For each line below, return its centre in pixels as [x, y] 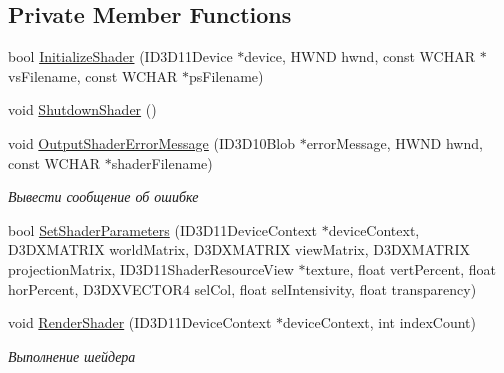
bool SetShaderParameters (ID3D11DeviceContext [162, 229]
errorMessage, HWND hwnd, [394, 142]
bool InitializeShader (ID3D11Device [120, 56]
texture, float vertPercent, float [401, 268]
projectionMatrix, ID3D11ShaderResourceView [151, 268]
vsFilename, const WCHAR [93, 75]
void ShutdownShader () [82, 109]
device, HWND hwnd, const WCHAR [359, 56]
